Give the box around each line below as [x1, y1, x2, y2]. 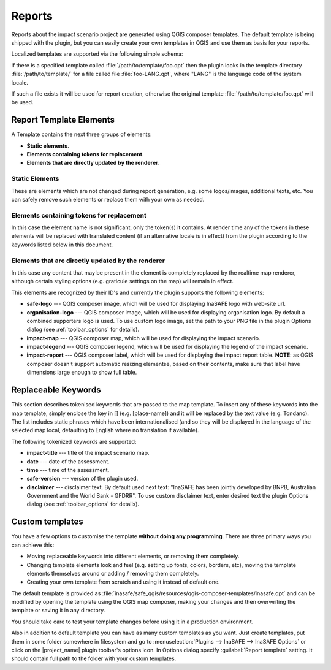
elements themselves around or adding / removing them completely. [26, 569, 199, 577]
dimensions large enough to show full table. [26, 368, 137, 376]
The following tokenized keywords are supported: [11, 438, 137, 445]
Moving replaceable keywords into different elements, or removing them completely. [26, 552, 240, 560]
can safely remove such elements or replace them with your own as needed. [11, 196, 205, 203]
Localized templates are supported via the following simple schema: [11, 50, 183, 58]
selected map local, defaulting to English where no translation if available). [11, 427, 199, 434]
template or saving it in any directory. [11, 607, 105, 614]
